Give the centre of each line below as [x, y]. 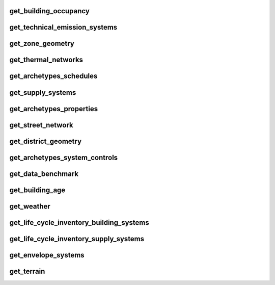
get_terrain [27, 271]
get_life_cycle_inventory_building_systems [79, 223]
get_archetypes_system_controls [64, 157]
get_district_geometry [45, 141]
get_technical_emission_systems [63, 27]
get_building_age [37, 190]
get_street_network [41, 125]
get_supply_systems [43, 93]
